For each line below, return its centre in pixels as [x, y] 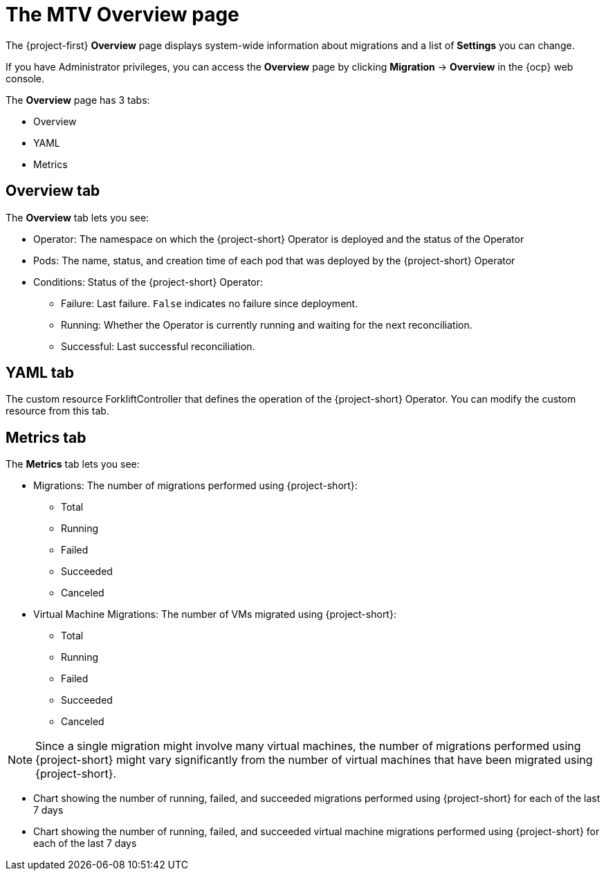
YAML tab [40, 373]
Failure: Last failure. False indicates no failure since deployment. [210, 303]
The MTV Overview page [122, 15]
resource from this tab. [57, 411]
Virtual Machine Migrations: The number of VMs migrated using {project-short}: [215, 614]
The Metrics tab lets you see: [73, 464]
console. [25, 78]
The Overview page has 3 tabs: [78, 100]
